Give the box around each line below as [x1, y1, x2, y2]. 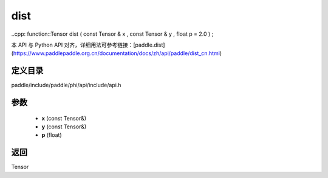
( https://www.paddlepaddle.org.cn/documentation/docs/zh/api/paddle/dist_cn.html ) [11, 50, 222, 57]
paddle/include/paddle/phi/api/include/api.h [11, 82, 121, 89]
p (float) [41, 131, 62, 139]
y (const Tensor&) [41, 123, 87, 130]
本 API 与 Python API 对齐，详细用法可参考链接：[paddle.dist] [11, 41, 165, 48]
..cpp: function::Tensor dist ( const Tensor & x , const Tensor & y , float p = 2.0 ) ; [11, 30, 214, 38]
